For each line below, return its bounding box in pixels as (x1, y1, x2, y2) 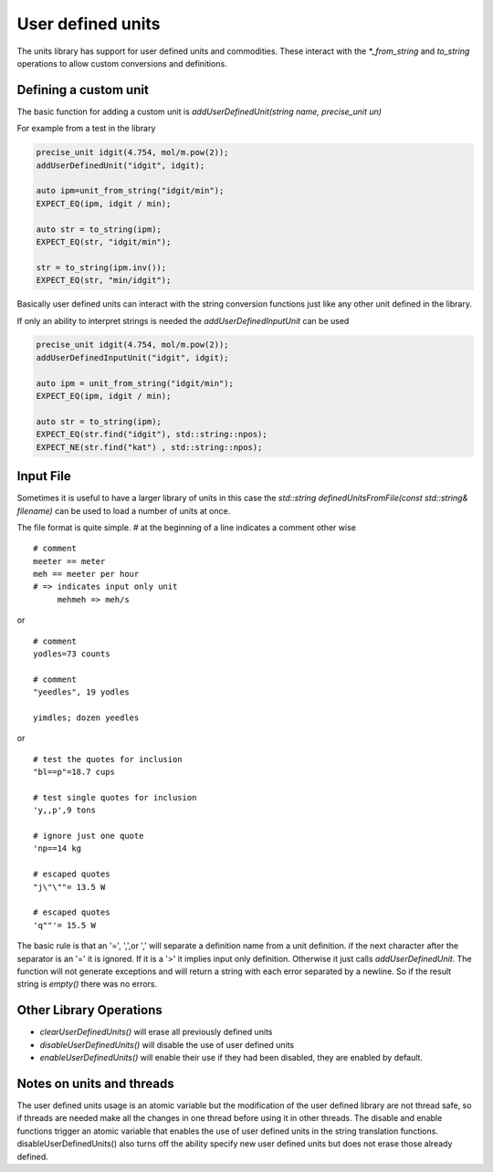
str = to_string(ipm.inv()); (36, 262, 167, 273)
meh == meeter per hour (33, 569, 140, 580)
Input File (16, 468, 72, 484)
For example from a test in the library (16, 123, 156, 134)
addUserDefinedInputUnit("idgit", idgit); (36, 352, 229, 362)
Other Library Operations (16, 1002, 163, 1018)
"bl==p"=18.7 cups (33, 767, 116, 778)
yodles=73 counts (33, 649, 110, 659)
